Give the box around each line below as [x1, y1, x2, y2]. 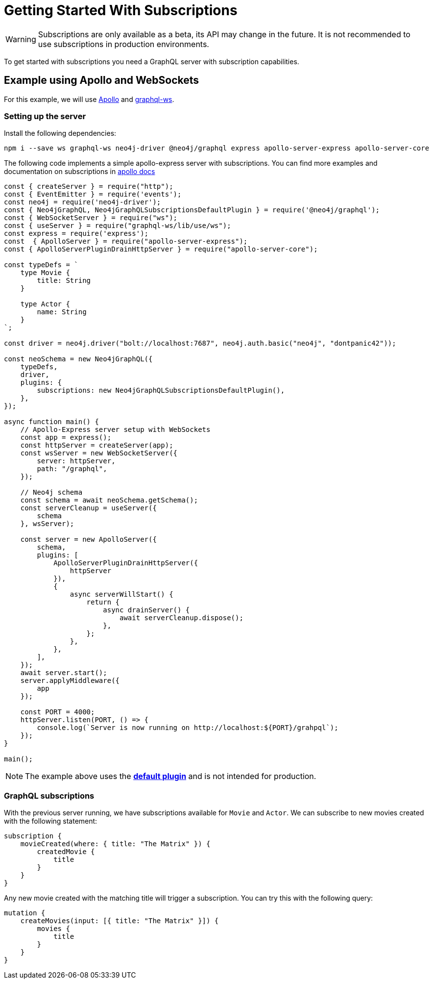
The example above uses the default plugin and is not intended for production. [25, 771, 316, 781]
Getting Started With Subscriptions [4, 2, 238, 19]
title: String [37, 277, 91, 285]
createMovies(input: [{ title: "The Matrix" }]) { [20, 917, 219, 925]
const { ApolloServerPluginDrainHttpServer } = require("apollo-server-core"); [4, 245, 318, 253]
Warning [5, 34, 36, 44]
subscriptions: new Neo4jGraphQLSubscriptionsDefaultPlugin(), [37, 386, 285, 395]
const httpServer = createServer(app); [20, 441, 173, 450]
